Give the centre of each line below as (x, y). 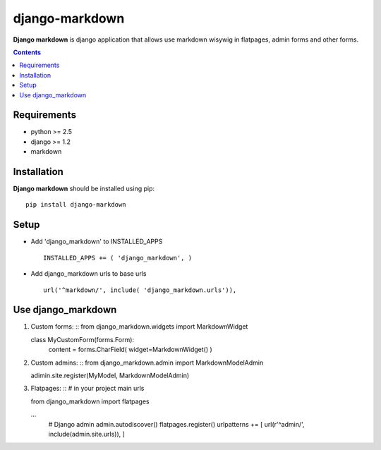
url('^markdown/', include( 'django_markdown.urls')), (140, 290)
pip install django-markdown (76, 205)
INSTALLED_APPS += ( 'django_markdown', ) (118, 258)
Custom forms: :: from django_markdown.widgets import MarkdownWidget (139, 327)
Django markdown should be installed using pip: (84, 189)
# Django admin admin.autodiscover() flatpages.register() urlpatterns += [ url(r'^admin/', (176, 424)
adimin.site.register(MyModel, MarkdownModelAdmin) (110, 376)
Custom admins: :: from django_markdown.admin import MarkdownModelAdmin (147, 363)
